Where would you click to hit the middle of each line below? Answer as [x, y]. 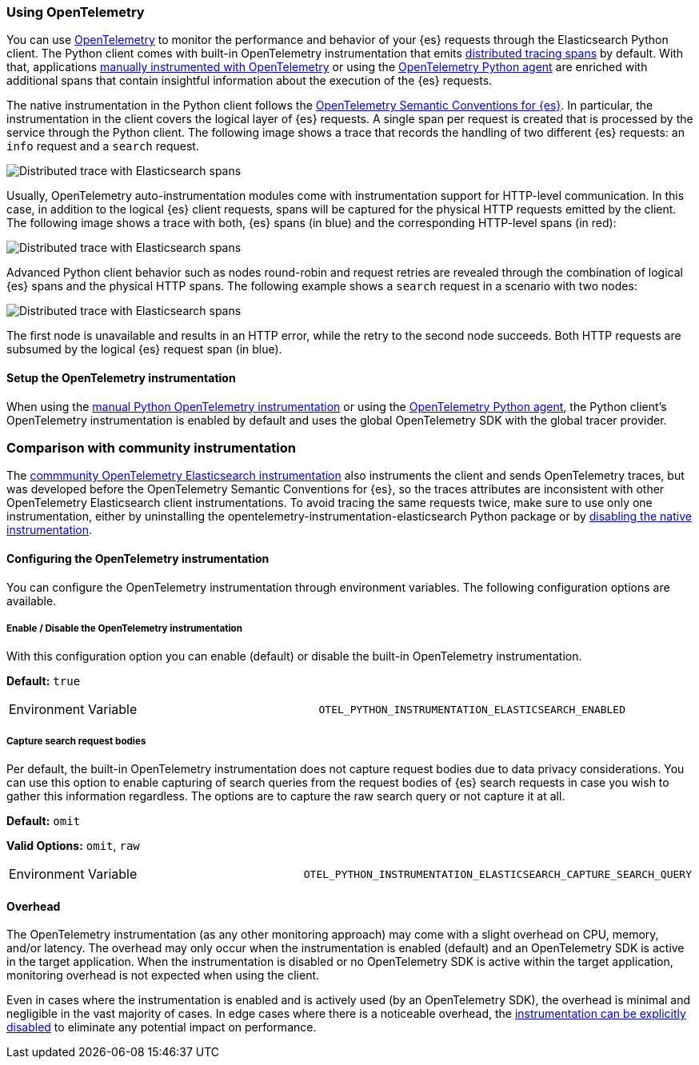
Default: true [44, 681]
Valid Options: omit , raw [73, 846]
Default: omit [44, 821]
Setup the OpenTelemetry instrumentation [121, 377]
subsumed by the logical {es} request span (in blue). [144, 349]
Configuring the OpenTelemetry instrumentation [138, 558]
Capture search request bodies [76, 741]
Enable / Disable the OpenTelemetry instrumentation [124, 628]
